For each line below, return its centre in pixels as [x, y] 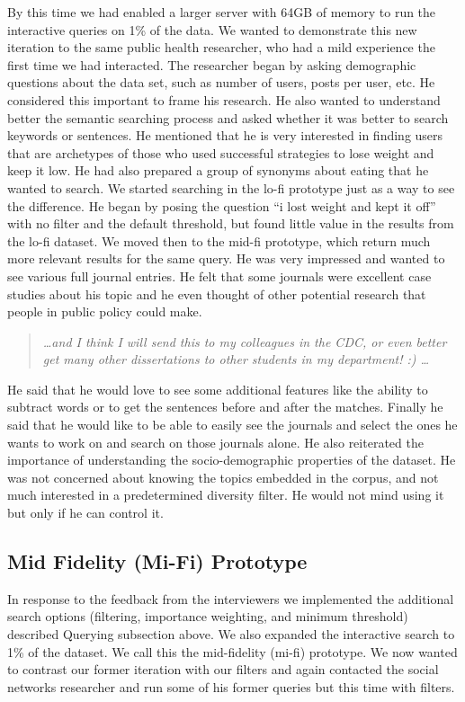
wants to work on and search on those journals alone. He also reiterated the [215, 442]
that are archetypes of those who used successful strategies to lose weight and [221, 152]
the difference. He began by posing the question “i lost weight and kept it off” [222, 205]
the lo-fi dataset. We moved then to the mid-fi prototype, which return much [219, 240]
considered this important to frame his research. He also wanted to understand [224, 99]
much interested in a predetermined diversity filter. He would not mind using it [226, 495]
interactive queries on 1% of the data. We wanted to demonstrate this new [212, 29]
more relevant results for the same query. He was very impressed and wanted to [226, 258]
